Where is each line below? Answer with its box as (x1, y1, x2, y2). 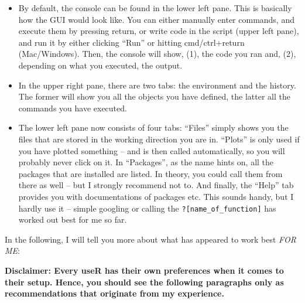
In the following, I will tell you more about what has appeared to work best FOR (5, 233, 296, 245)
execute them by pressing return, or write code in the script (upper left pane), (18, 25, 299, 37)
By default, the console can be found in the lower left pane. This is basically (18, 2, 292, 13)
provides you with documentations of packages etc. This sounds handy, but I (18, 190, 294, 202)
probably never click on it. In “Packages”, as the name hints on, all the (18, 156, 274, 168)
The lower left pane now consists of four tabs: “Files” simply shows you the (18, 121, 289, 134)
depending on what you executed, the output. (18, 59, 183, 71)
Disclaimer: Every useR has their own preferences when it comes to (5, 264, 284, 276)
